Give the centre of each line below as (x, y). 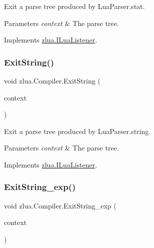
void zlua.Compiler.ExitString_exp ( (60, 205)
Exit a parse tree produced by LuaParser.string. (77, 131)
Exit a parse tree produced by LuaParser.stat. (74, 6)
